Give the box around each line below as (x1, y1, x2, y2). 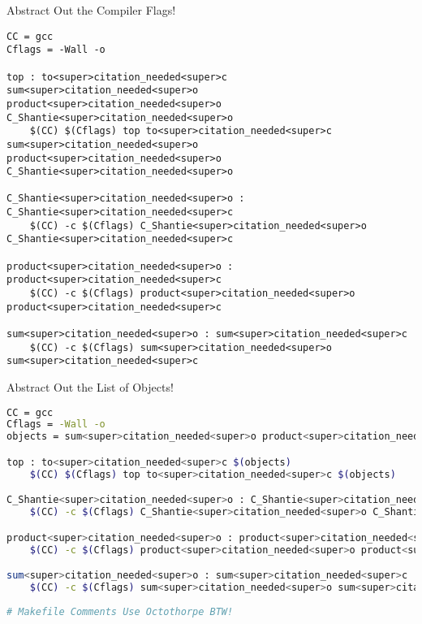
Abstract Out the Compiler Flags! (6, 2, 176, 18)
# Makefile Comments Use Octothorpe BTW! (6, 605, 234, 617)
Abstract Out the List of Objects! (6, 379, 174, 395)
